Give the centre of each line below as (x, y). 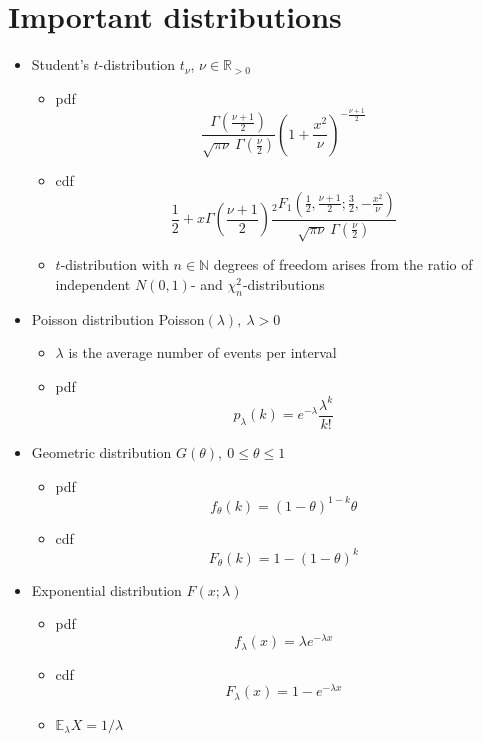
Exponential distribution (106, 589)
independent (93, 283)
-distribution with (114, 264)
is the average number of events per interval (202, 352)
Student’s (60, 64)
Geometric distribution (101, 452)
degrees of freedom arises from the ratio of (343, 264)
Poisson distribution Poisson (118, 318)
